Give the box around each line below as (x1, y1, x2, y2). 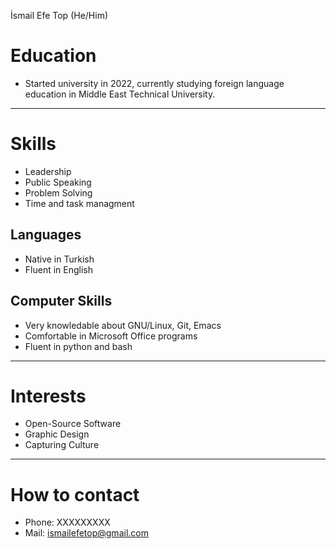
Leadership (24, 165, 72, 177)
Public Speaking (24, 176, 92, 188)
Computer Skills (10, 293, 113, 310)
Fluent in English (24, 263, 94, 275)
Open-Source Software (24, 418, 122, 430)
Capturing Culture (24, 439, 100, 451)
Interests (10, 385, 87, 407)
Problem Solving (24, 186, 93, 199)
